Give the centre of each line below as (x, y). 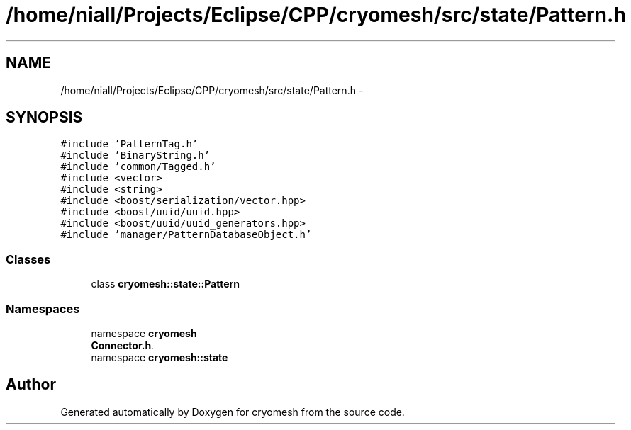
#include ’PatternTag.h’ (129, 144)
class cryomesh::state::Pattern (165, 284)
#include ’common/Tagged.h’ (138, 167)
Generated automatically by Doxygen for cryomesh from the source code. (233, 412)
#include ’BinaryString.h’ (135, 155)
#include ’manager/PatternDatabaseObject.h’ (186, 235)
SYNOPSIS (44, 118)
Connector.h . (123, 345)
